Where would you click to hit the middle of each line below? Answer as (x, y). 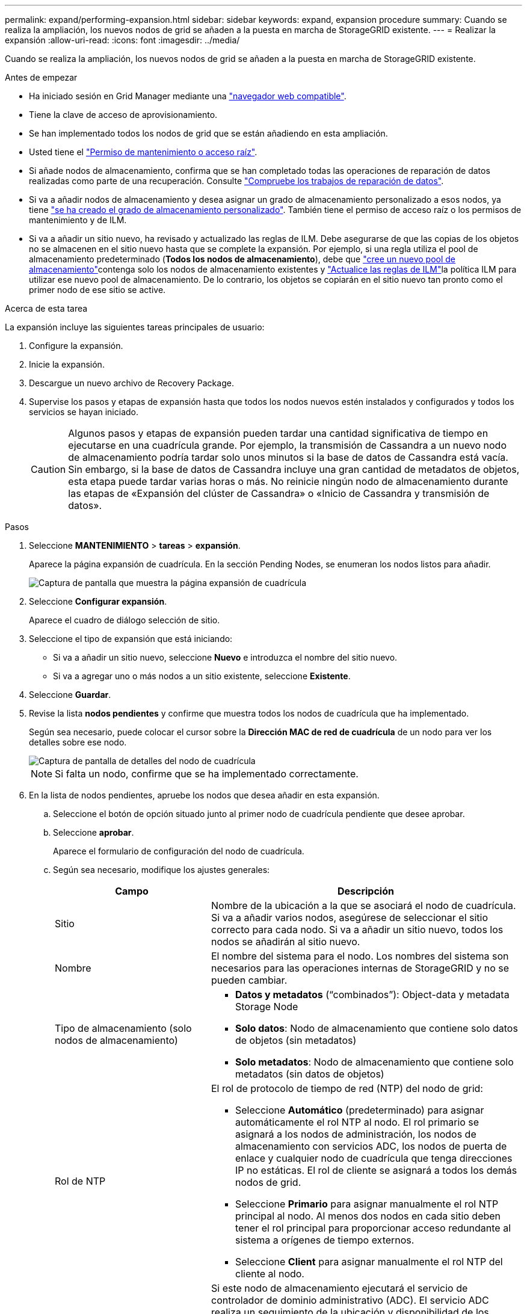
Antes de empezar (41, 77)
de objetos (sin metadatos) (296, 1040)
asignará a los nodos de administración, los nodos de (356, 1134)
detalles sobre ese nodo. (78, 742)
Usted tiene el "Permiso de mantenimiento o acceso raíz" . (143, 152)
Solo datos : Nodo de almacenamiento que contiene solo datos (376, 1028)
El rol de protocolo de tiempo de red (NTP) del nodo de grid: (347, 1088)
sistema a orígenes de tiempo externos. (325, 1240)
